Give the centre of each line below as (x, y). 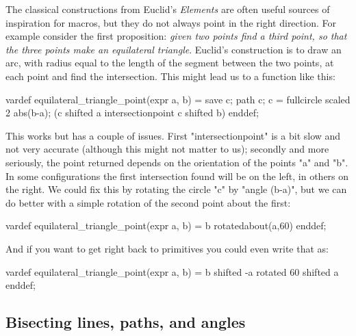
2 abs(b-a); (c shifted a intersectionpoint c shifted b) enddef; (132, 113)
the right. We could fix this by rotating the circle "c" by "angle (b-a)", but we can (176, 189)
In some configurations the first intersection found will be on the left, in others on (177, 176)
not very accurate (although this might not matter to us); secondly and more (167, 149)
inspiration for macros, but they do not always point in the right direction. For (171, 22)
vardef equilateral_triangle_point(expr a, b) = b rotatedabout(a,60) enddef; (166, 225)
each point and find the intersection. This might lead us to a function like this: (170, 76)
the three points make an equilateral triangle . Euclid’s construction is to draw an (174, 49)
